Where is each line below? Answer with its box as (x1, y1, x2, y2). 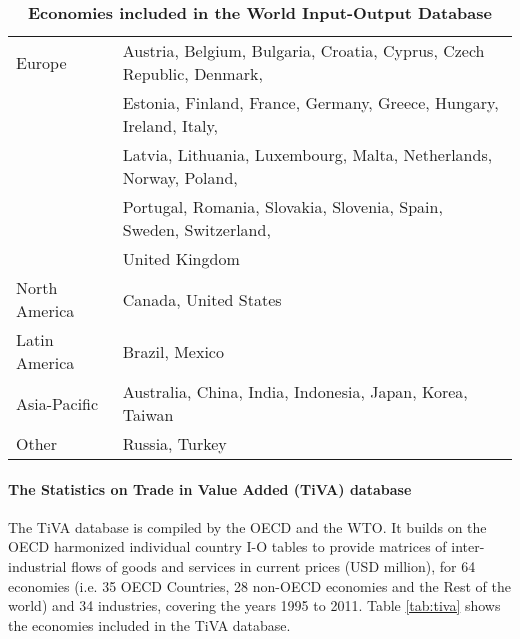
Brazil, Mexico (122, 339, 224, 363)
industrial (8, 555, 67, 576)
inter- (451, 536, 485, 557)
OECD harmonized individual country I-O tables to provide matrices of (8, 536, 447, 557)
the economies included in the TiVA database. (8, 614, 291, 635)
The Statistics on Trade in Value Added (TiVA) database (8, 478, 412, 499)
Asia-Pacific (16, 391, 99, 415)
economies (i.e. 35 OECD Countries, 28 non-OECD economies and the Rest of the (8, 575, 511, 596)
